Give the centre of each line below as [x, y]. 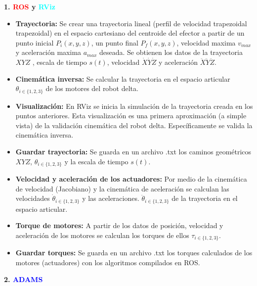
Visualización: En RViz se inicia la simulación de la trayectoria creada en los [134, 106]
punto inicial [35, 42]
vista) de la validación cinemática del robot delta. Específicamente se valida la [134, 125]
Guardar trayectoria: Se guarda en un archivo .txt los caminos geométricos [133, 151]
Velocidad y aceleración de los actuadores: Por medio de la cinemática [131, 179]
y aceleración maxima [48, 52]
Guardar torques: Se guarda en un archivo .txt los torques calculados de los [134, 253]
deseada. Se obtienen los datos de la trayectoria [171, 52]
